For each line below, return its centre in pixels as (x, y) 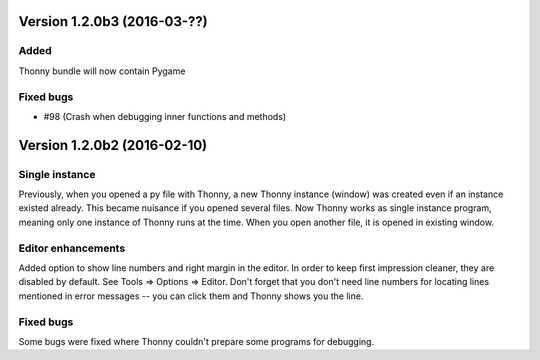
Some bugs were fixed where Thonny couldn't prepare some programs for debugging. (196, 341)
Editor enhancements (72, 248)
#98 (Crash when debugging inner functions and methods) (165, 116)
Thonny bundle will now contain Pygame (102, 71)
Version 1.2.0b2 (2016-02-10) (113, 145)
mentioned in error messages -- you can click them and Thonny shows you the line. (191, 296)
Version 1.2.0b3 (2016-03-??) (113, 21)
